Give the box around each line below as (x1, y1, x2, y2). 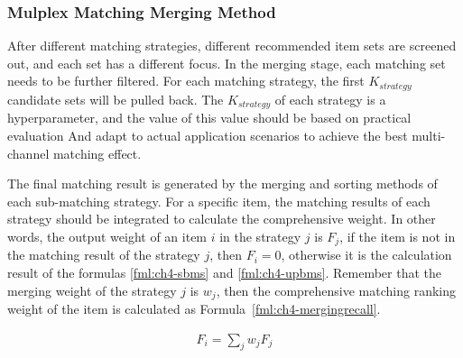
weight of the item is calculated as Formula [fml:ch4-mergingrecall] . (7, 298, 381, 317)
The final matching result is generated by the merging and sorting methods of (7, 174, 438, 193)
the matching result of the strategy (7, 245, 200, 264)
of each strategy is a (274, 89, 386, 108)
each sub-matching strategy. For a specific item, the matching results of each (7, 191, 431, 210)
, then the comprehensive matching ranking (216, 280, 457, 299)
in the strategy (219, 226, 301, 245)
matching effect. (52, 143, 142, 162)
